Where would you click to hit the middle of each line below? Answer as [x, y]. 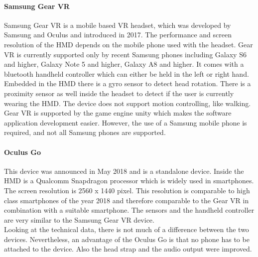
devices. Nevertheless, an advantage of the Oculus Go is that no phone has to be [127, 239]
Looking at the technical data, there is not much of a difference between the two [127, 229]
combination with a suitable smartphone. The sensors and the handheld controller [129, 210]
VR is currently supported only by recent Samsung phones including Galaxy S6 [125, 54]
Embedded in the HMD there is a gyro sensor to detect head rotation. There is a [128, 83]
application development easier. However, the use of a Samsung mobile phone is [126, 122]
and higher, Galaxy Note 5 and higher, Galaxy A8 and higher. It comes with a [124, 64]
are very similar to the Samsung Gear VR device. [79, 219]
